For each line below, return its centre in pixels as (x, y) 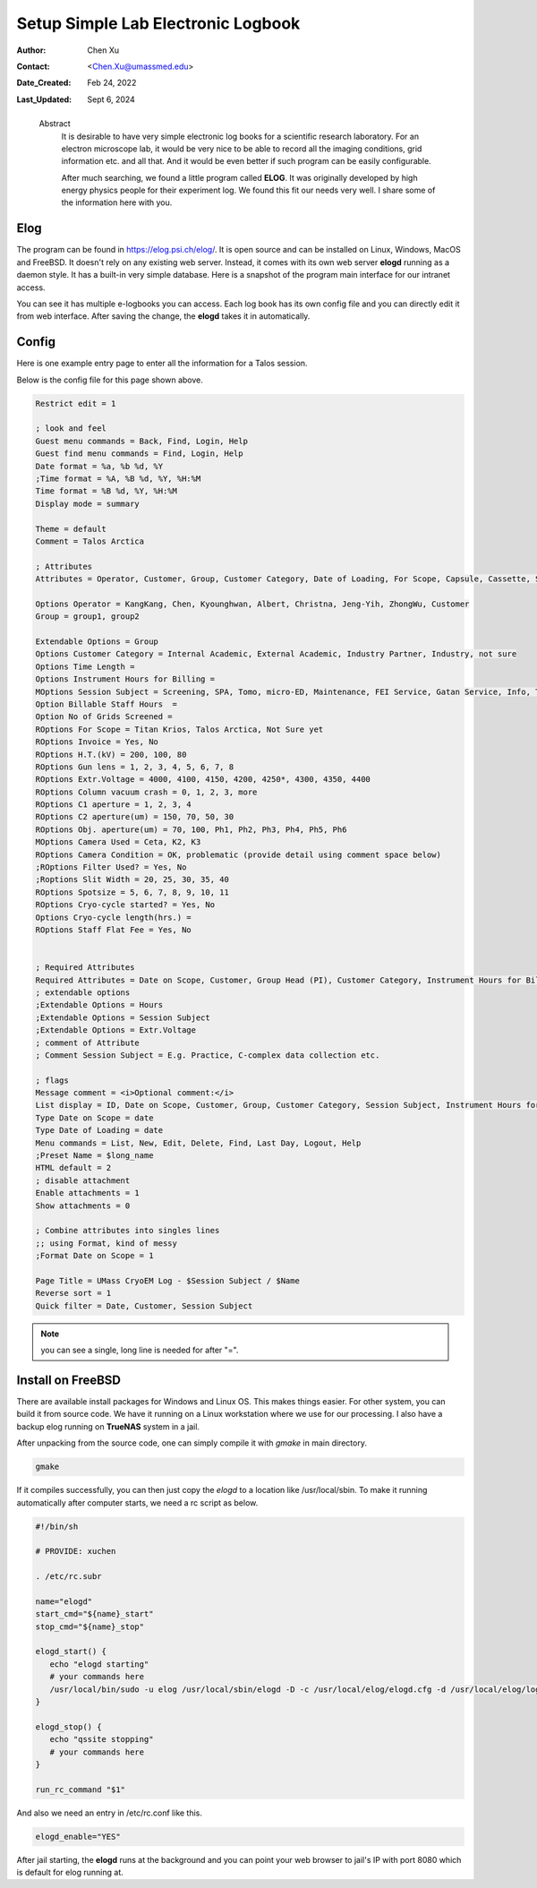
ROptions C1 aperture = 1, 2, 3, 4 (113, 805)
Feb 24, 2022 (112, 83)
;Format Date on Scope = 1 (94, 1256)
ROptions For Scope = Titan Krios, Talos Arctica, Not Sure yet (179, 729)
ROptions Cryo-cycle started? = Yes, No (125, 905)
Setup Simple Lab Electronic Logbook (158, 23)
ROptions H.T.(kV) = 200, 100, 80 (111, 754)
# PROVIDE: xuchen (76, 1551)
